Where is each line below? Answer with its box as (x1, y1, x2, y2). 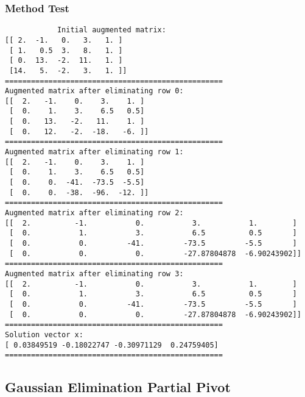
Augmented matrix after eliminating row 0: (5, 87, 184, 96)
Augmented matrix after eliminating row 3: (5, 269, 184, 278)
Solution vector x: (5, 330, 83, 339)
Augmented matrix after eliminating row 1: (5, 148, 184, 157)
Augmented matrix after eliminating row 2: (5, 209, 184, 218)
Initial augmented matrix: (57, 26, 166, 35)
